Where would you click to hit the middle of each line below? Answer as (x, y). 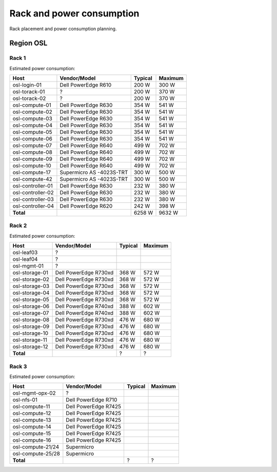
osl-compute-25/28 (36, 454)
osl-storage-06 (31, 306)
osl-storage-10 (31, 333)
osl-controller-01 (33, 186)
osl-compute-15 (32, 434)
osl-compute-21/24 (36, 447)
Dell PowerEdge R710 (92, 400)
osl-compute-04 (33, 126)
